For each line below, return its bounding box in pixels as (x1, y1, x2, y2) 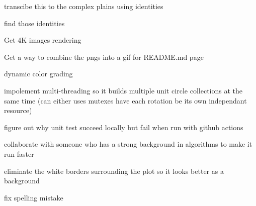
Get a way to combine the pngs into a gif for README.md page (4, 51, 204, 62)
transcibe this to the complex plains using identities (4, 1, 163, 11)
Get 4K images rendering (4, 35, 81, 45)
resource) (4, 105, 32, 116)
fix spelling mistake (4, 192, 63, 202)
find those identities (4, 18, 65, 28)
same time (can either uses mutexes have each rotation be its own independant (4, 95, 247, 106)
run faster (4, 148, 34, 159)
